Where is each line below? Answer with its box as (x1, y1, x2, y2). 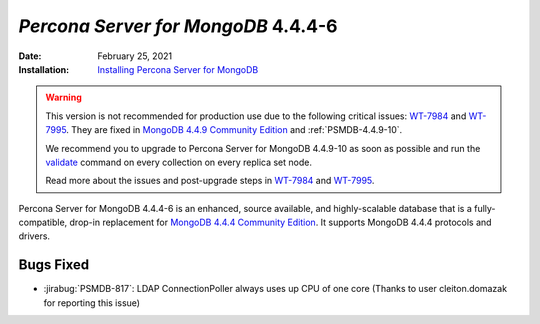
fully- (473, 202, 496, 214)
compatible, (18, 216, 68, 229)
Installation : (18, 63, 70, 75)
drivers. (18, 230, 50, 242)
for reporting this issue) (43, 296, 140, 309)
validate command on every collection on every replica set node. (45, 156, 312, 168)
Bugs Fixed (18, 256, 90, 274)
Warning (45, 91, 82, 104)
